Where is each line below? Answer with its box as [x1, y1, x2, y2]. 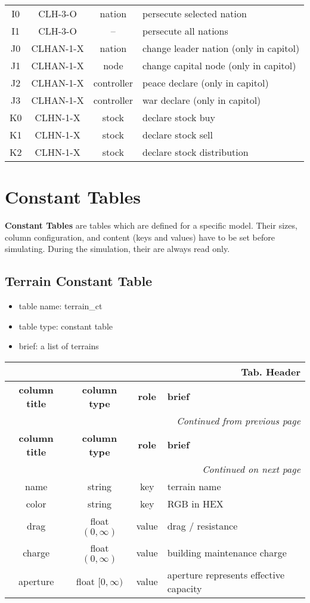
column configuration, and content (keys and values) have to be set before [5, 230, 275, 243]
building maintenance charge [167, 545, 287, 559]
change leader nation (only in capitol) [142, 41, 300, 55]
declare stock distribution [142, 145, 249, 159]
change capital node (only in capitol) [142, 59, 296, 72]
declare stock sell [142, 128, 213, 141]
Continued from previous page [176, 413, 300, 427]
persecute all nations [142, 24, 228, 38]
